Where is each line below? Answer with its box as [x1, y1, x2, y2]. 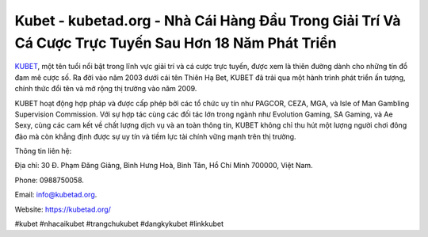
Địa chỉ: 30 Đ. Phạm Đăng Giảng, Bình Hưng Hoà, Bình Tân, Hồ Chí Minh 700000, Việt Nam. [14, 161, 313, 170]
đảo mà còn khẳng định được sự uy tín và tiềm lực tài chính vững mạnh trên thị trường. [14, 132, 296, 141]
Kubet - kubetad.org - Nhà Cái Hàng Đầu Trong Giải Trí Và [14, 12, 401, 29]
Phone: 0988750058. [14, 175, 85, 185]
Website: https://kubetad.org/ [14, 205, 111, 214]
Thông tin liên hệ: [14, 147, 72, 156]
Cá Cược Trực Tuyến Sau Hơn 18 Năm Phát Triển [14, 34, 337, 52]
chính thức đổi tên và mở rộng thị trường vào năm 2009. [14, 84, 197, 94]
